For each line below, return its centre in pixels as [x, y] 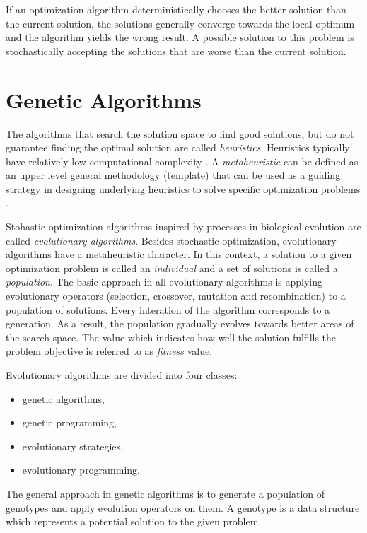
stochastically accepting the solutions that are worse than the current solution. [176, 51]
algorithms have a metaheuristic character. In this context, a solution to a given [179, 254]
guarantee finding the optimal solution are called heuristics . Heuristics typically [178, 147]
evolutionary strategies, [72, 446]
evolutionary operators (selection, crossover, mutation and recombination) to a [176, 296]
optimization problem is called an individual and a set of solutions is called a [172, 268]
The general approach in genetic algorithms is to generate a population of [165, 493]
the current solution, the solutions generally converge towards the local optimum [180, 23]
